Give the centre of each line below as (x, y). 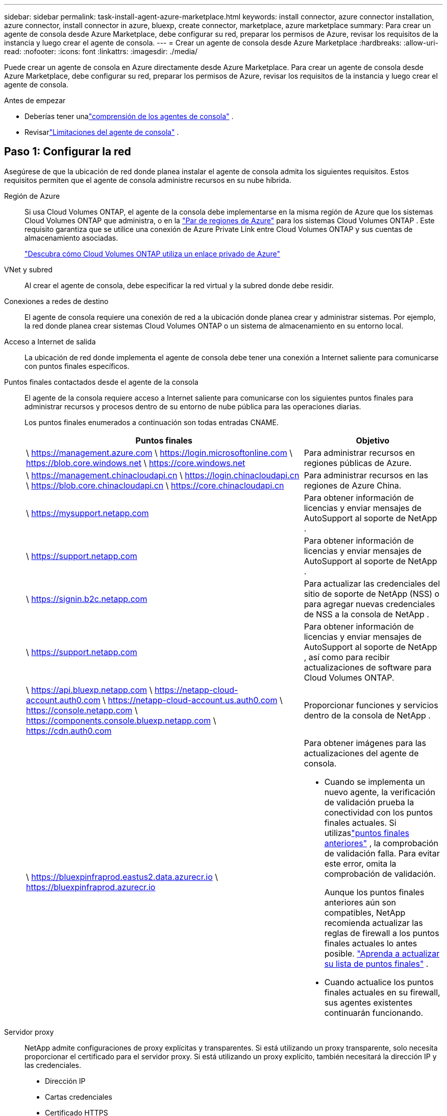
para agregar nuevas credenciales (369, 604)
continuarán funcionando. (374, 1013)
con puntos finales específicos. (77, 366)
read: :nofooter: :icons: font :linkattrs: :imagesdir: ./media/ (101, 51)
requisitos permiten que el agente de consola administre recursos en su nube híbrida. (148, 180)
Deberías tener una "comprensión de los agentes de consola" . (129, 116)
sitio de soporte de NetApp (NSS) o (372, 594)
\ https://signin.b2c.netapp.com (87, 599)
